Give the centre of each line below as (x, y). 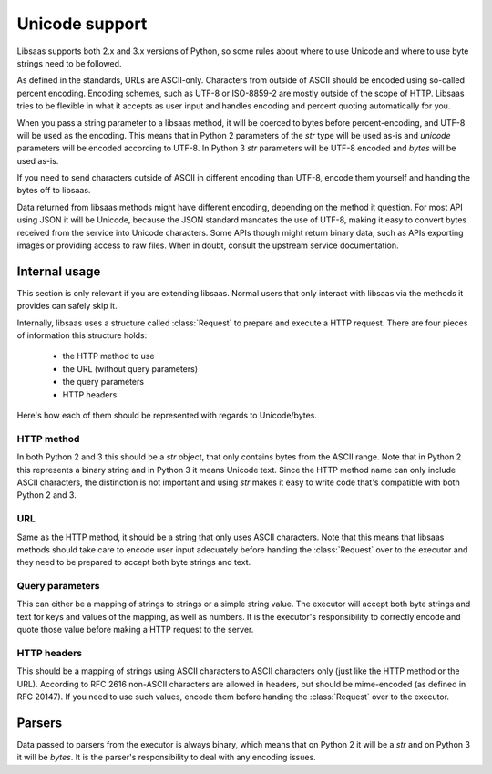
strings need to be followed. (69, 63)
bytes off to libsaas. (54, 191)
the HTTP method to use (108, 356)
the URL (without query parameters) (130, 368)
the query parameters (103, 382)
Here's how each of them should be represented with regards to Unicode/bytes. (167, 416)
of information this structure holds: (82, 335)
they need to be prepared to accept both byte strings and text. (134, 562)
